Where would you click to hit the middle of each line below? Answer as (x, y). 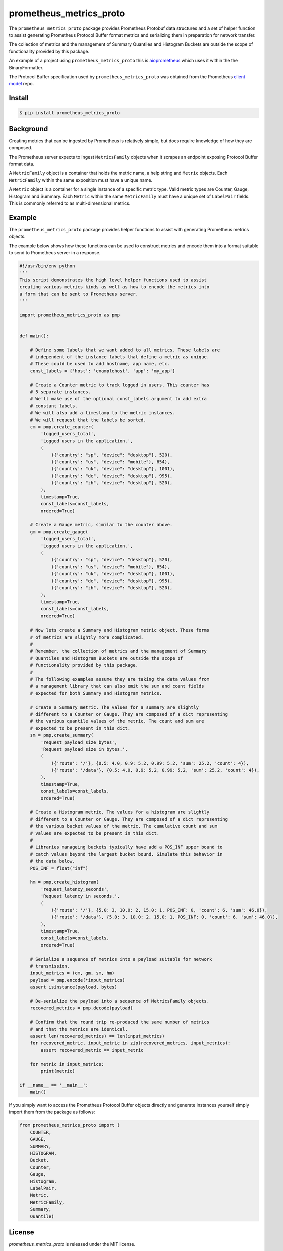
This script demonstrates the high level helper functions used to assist (113, 280)
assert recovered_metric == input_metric (92, 1050)
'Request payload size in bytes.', (84, 749)
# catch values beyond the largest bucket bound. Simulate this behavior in (126, 854)
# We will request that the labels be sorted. (88, 420)
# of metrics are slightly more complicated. (87, 637)
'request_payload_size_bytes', (79, 742)
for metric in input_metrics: (67, 1064)
